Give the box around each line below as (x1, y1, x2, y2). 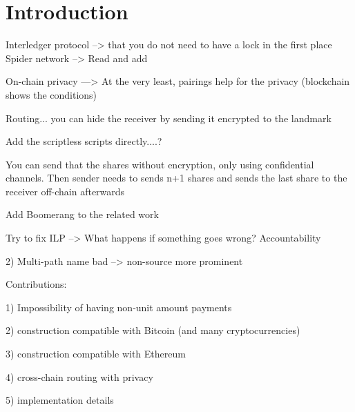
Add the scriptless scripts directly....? (6, 134, 162, 148)
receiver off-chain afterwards (6, 184, 125, 198)
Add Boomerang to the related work (6, 207, 159, 222)
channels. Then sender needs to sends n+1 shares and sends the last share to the (6, 170, 347, 185)
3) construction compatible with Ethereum (6, 346, 186, 361)
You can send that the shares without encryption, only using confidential (6, 157, 314, 171)
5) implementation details (6, 393, 114, 407)
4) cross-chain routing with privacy (6, 369, 153, 384)
